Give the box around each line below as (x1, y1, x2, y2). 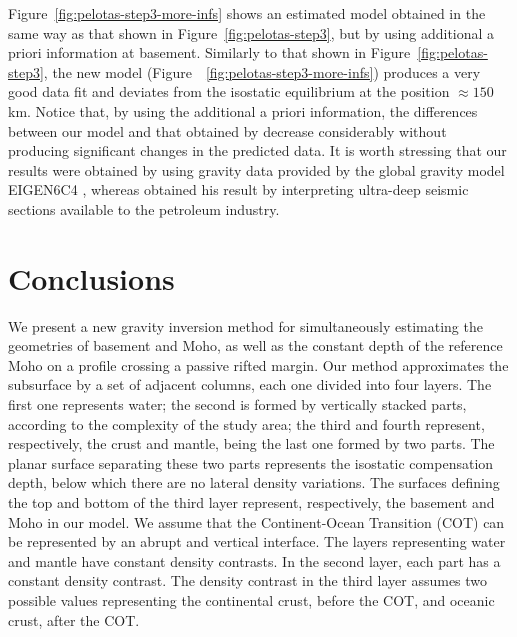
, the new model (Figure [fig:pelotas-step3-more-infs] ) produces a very (43, 61, 481, 82)
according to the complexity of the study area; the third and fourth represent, (8, 413, 485, 434)
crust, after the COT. (8, 609, 140, 630)
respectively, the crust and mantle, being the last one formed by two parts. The (8, 433, 495, 454)
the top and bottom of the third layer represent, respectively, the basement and (8, 492, 495, 512)
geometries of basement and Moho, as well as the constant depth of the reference (8, 335, 503, 356)
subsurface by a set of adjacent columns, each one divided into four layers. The (8, 374, 492, 395)
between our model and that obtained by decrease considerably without (8, 120, 447, 141)
